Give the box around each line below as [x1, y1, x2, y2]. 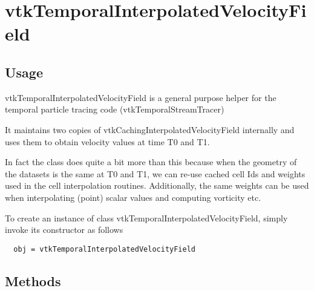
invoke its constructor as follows [5, 223, 123, 236]
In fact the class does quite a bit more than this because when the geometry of [5, 155, 297, 168]
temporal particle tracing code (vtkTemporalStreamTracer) [5, 103, 224, 116]
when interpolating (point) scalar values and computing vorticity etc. [5, 191, 261, 203]
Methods [5, 271, 61, 290]
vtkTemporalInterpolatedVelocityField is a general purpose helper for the [5, 91, 276, 103]
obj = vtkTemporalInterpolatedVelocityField [13, 244, 195, 253]
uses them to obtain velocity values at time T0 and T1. [5, 135, 210, 148]
